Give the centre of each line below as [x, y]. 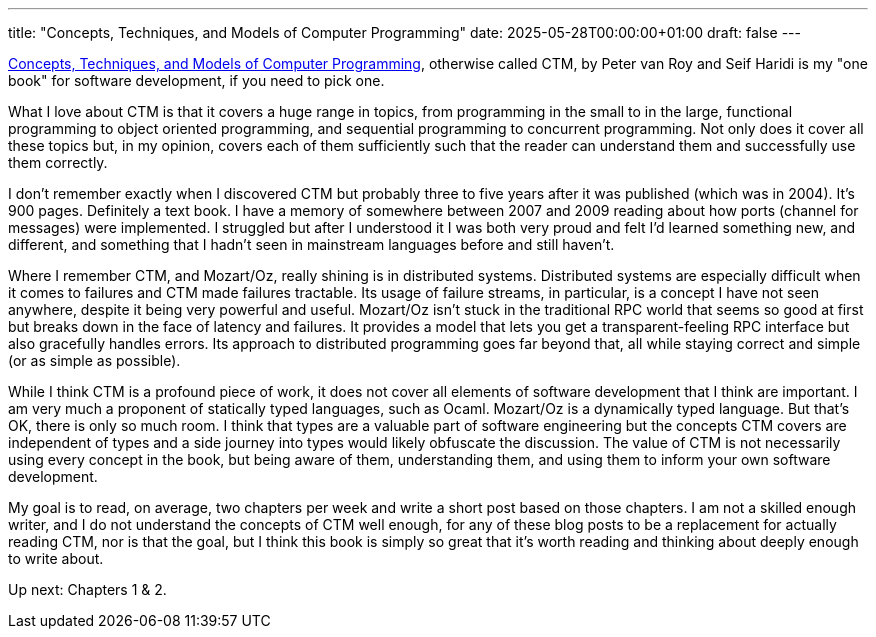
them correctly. [58, 162]
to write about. [56, 558]
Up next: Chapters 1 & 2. [87, 589]
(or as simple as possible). [94, 360]
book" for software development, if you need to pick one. [196, 80]
